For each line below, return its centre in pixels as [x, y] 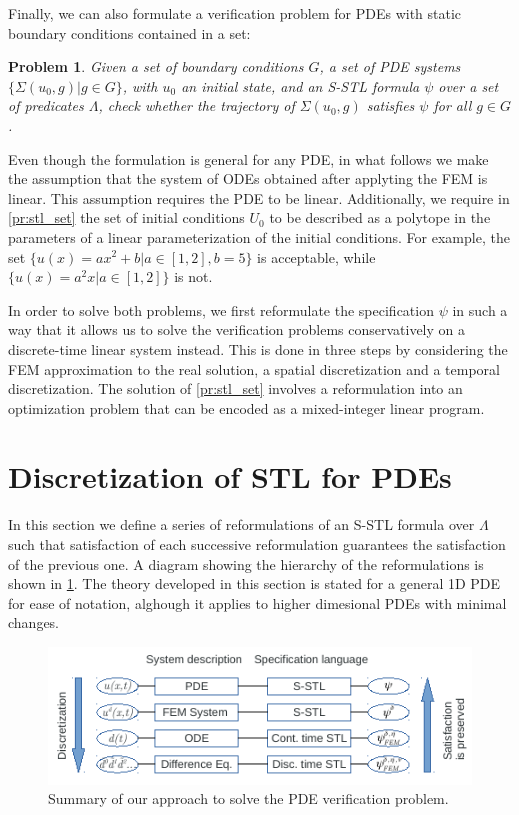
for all [452, 105]
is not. [193, 276]
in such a [480, 309]
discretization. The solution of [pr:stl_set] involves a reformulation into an [235, 388]
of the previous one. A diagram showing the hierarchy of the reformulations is [246, 563]
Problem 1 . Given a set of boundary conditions [156, 66]
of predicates [46, 105]
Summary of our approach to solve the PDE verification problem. [248, 798]
